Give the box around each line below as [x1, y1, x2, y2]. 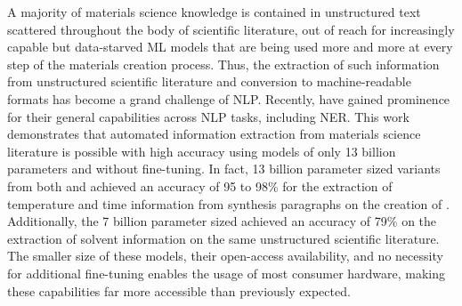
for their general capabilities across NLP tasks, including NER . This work [7, 107, 409, 125]
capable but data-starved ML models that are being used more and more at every [7, 37, 453, 56]
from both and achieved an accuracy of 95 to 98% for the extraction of [7, 176, 393, 195]
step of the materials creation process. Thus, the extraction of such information [7, 54, 440, 73]
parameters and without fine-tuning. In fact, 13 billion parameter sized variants [7, 159, 441, 178]
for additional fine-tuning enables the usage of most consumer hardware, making [7, 263, 446, 282]
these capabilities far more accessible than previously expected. [7, 281, 351, 300]
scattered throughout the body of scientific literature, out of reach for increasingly [7, 20, 455, 38]
